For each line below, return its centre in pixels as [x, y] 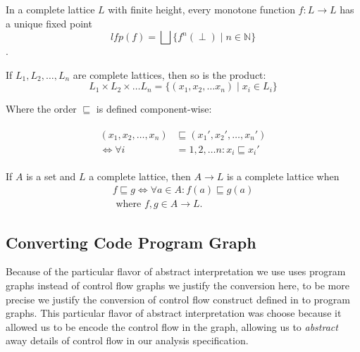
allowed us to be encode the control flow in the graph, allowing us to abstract [172, 326]
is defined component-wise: [154, 109]
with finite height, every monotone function [201, 9]
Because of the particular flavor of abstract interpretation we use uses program [176, 271]
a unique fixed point [49, 23]
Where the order [41, 109]
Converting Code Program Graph [131, 242]
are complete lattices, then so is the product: [169, 74]
